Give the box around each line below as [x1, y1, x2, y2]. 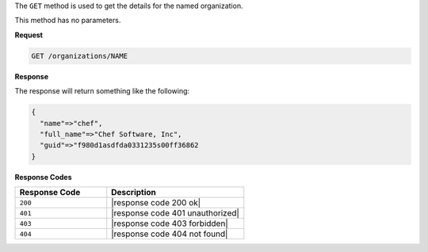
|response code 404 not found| [111, 228, 228, 239]
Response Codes [14, 172, 72, 181]
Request [14, 30, 44, 40]
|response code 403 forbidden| [111, 218, 229, 229]
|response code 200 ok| [111, 197, 201, 208]
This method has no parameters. [14, 16, 121, 25]
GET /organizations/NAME [31, 52, 128, 60]
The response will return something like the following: [14, 86, 190, 96]
